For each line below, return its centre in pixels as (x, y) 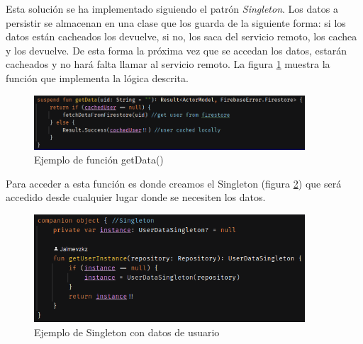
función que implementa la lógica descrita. (97, 78)
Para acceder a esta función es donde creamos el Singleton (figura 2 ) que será (174, 183)
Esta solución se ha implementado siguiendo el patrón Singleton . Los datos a (172, 8)
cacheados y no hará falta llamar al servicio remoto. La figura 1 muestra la (168, 64)
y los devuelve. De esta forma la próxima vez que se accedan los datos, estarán (176, 50)
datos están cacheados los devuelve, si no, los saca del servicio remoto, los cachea (181, 36)
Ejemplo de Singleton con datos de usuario (127, 332)
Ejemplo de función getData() (99, 160)
